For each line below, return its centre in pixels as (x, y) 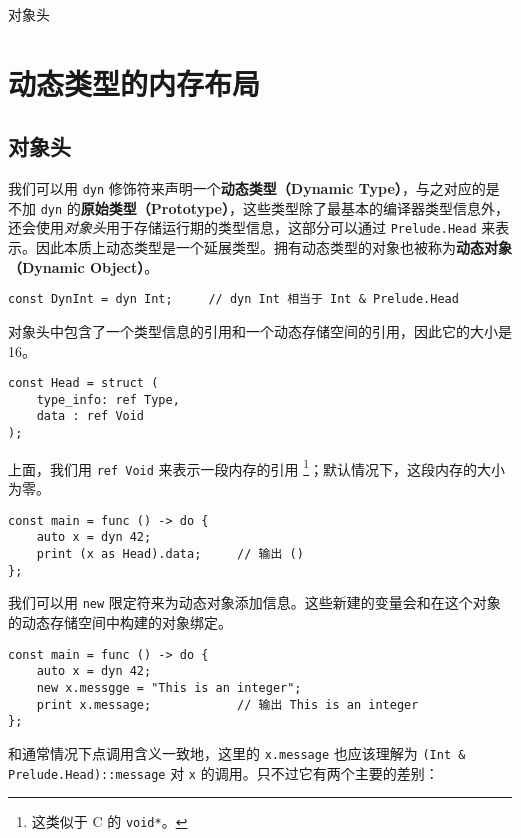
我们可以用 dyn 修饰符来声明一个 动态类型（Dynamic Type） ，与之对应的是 (254, 188)
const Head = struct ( (83, 383)
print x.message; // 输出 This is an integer (227, 704)
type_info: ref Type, (108, 399)
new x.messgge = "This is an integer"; (169, 687)
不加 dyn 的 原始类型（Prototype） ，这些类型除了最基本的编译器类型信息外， (258, 207)
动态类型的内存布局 (134, 82)
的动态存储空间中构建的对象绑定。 (120, 621)
